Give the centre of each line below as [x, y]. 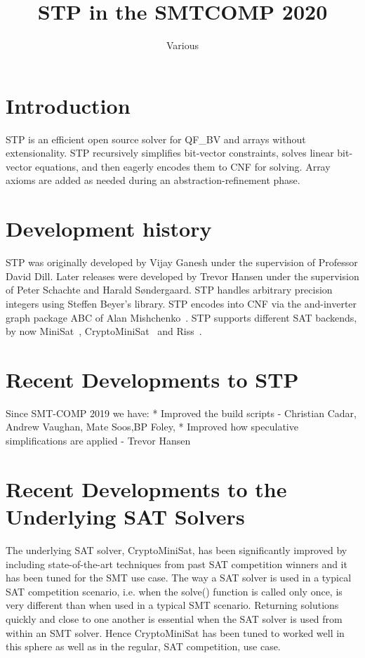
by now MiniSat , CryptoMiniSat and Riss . [104, 331]
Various [182, 45]
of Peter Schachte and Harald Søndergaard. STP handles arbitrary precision [169, 290]
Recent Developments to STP [152, 379]
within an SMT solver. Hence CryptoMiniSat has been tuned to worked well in [175, 632]
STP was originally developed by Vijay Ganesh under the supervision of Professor [182, 262]
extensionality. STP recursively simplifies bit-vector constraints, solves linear [170, 153]
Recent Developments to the [146, 488]
